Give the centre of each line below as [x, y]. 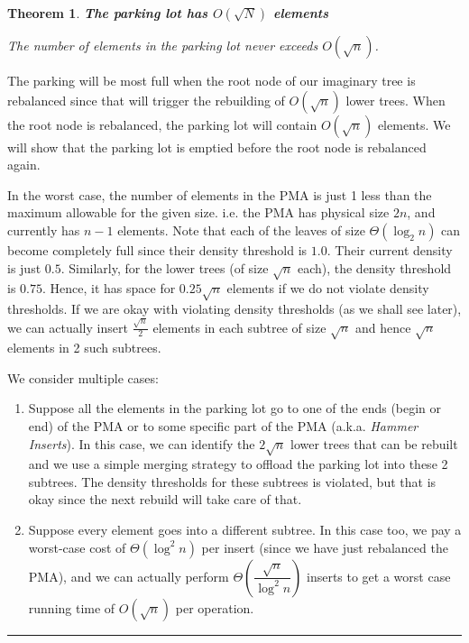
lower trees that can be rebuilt [374, 443]
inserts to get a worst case [378, 576]
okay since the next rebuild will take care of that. [165, 499]
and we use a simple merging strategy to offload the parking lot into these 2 [238, 464]
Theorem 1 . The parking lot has [108, 13]
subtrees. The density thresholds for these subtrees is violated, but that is [232, 481]
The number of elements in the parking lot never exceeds [163, 45]
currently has [44, 230]
